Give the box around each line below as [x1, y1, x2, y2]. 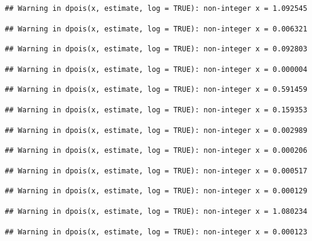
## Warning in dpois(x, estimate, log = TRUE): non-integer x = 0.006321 [5, 24, 308, 33]
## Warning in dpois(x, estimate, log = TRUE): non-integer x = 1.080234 [5, 207, 308, 216]
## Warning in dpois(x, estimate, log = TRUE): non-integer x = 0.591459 [5, 85, 308, 94]
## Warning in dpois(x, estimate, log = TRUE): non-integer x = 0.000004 [5, 65, 308, 74]
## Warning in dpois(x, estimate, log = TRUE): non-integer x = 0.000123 [5, 227, 308, 236]
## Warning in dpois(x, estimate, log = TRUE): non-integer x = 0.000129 [5, 187, 308, 196]
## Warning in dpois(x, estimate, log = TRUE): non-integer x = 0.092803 [5, 45, 308, 54]
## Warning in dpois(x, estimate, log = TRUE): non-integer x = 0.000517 [5, 166, 308, 175]
